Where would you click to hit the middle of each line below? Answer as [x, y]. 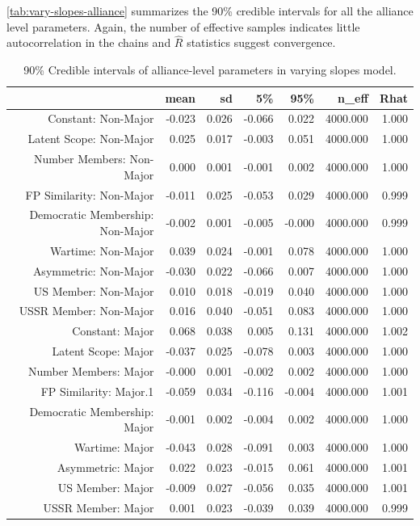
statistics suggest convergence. [261, 42]
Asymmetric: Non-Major [93, 270]
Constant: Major [113, 331]
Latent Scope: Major [103, 351]
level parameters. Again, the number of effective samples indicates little [183, 26]
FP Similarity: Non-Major [90, 194]
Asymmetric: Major [105, 467]
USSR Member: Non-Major [86, 311]
